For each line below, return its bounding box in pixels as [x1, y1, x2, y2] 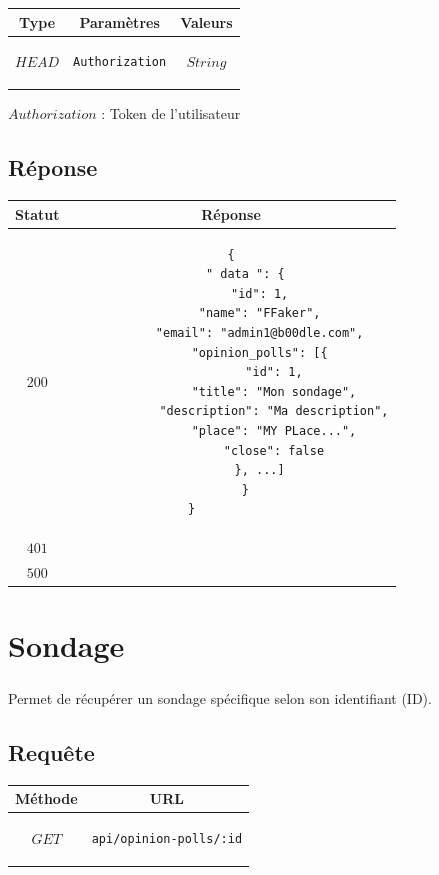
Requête [8, 736, 95, 767]
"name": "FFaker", [198, 306, 321, 321]
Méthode [15, 788, 78, 809]
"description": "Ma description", [159, 404, 389, 419]
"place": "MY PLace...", [191, 423, 357, 438]
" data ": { [205, 267, 285, 282]
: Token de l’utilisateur [101, 103, 241, 124]
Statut [15, 203, 60, 224]
